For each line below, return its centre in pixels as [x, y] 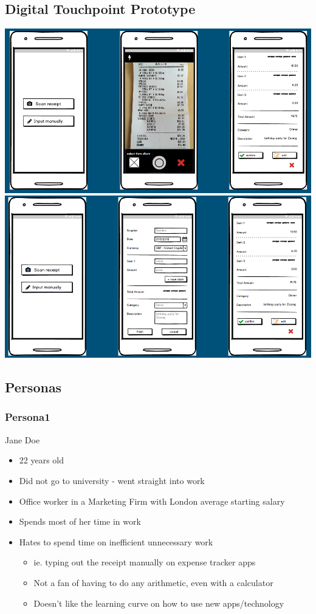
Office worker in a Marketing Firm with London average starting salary [152, 501]
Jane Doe [22, 439]
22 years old [42, 460]
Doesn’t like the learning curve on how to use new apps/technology [159, 603]
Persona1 [28, 417]
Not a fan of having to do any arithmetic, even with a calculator [153, 582]
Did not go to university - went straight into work [112, 480]
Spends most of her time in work [80, 521]
